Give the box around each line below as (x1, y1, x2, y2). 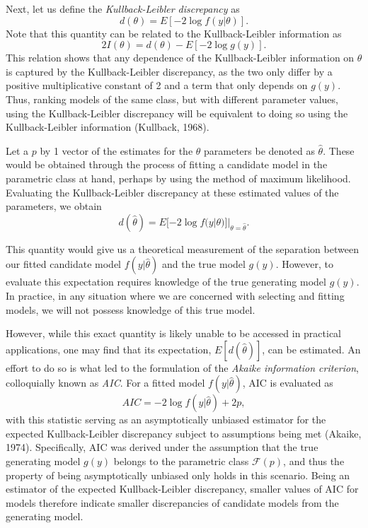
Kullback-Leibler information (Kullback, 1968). (6, 119, 209, 134)
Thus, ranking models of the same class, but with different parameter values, (6, 91, 338, 106)
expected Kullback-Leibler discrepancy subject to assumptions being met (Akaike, (6, 426, 362, 440)
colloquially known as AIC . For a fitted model (6, 375, 205, 390)
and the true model (162, 257, 246, 271)
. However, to (275, 257, 333, 271)
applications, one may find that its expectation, (6, 341, 212, 356)
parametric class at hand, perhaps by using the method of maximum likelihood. (6, 170, 351, 185)
